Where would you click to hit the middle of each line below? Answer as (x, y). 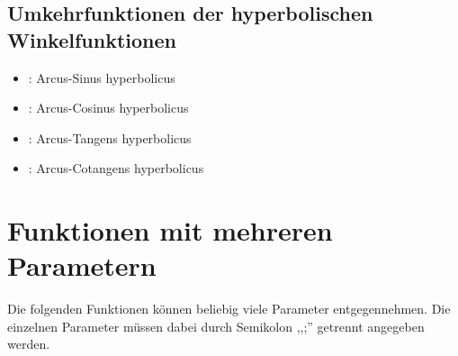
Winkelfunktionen (92, 39)
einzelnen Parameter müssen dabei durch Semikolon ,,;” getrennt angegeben (216, 326)
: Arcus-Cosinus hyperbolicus (108, 108)
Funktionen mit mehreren (170, 230)
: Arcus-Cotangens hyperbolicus (116, 168)
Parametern (82, 265)
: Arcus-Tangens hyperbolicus (110, 137)
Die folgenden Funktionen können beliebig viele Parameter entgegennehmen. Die (229, 309)
